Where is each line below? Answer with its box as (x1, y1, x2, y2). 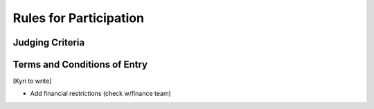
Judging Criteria (12, 37, 85, 48)
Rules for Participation (12, 10, 145, 26)
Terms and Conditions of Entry (12, 59, 148, 70)
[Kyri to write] (12, 77, 52, 86)
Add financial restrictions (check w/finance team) (30, 90, 171, 98)
